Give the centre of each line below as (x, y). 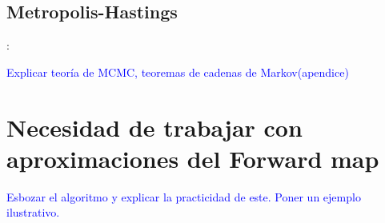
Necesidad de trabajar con (154, 127)
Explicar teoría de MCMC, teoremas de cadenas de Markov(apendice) (178, 72)
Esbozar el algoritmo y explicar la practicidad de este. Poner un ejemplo (184, 196)
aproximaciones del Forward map (193, 158)
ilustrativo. (33, 212)
